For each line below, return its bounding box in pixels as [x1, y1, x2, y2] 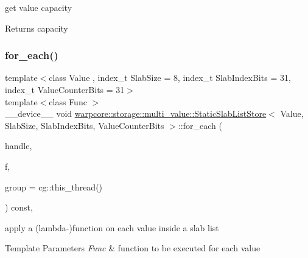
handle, [5, 139, 32, 152]
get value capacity [5, 1, 72, 13]
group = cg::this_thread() [5, 180, 103, 193]
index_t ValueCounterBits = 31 [5, 83, 125, 96]
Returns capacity [5, 21, 68, 34]
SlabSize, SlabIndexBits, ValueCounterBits [5, 119, 164, 131]
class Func [49, 95, 87, 108]
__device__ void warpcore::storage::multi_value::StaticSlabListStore [5, 107, 267, 120]
